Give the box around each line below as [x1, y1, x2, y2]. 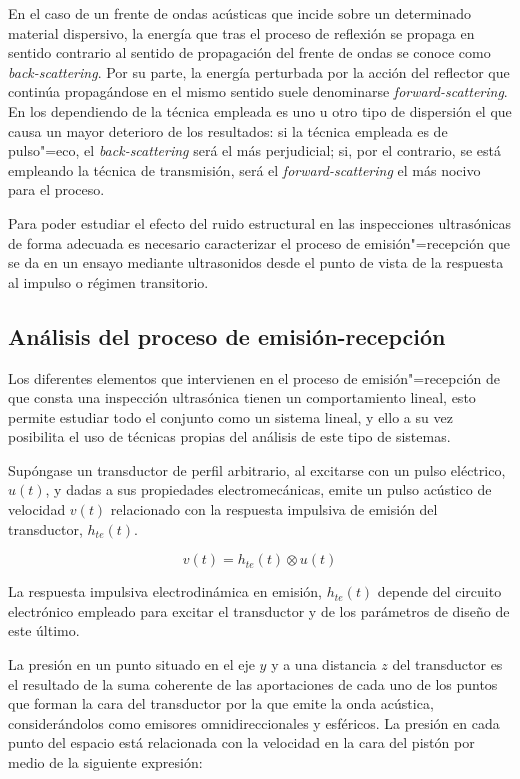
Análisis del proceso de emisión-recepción [8, 320, 446, 351]
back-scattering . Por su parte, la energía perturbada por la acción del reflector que [8, 61, 510, 82]
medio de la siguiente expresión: [8, 752, 203, 773]
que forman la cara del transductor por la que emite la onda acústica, [8, 693, 434, 714]
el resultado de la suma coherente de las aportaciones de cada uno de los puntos [8, 673, 498, 694]
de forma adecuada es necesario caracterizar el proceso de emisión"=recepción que [8, 232, 510, 253]
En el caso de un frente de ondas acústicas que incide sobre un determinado [8, 3, 472, 23]
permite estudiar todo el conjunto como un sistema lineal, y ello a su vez [8, 406, 453, 427]
